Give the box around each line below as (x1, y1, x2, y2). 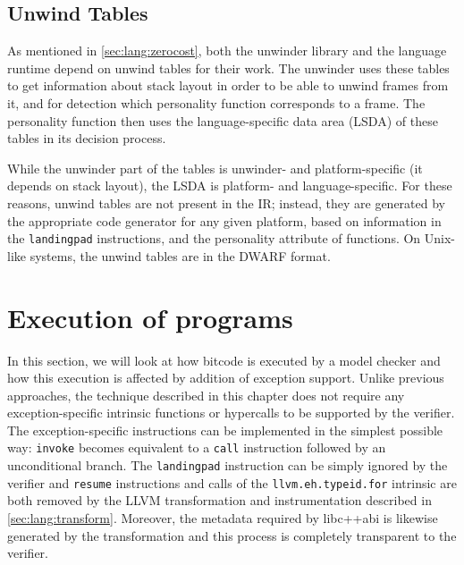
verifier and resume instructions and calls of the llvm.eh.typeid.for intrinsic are (7, 473, 457, 492)
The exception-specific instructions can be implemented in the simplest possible (7, 420, 443, 439)
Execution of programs (7, 299, 293, 335)
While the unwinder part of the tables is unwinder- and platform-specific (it (7, 158, 423, 177)
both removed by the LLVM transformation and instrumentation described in (7, 491, 432, 510)
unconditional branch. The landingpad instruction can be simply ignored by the (7, 456, 448, 475)
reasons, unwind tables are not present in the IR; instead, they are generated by (7, 193, 445, 212)
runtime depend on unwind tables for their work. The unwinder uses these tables (7, 58, 450, 77)
